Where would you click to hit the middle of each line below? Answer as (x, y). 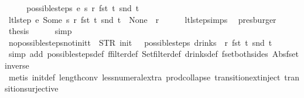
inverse (17, 65)
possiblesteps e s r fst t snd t (83, 8)
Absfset (285, 54)
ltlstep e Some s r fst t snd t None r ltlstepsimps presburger (142, 19)
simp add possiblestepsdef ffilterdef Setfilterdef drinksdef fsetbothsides (138, 54)
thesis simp (40, 31)
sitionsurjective (32, 88)
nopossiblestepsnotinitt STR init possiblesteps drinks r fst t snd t (140, 42)
